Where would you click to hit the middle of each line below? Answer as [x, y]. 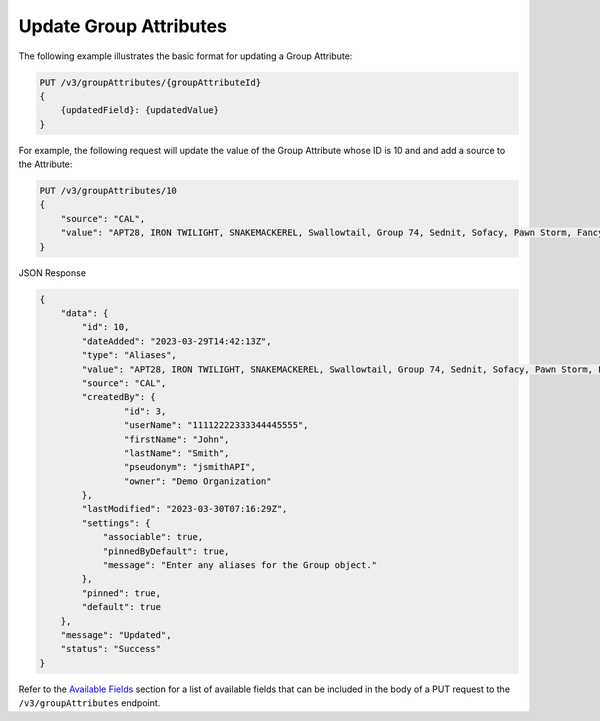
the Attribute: [45, 164]
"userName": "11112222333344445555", [216, 425]
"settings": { [116, 523]
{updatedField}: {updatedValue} [140, 110]
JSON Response [52, 272]
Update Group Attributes [122, 26]
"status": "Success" [111, 649]
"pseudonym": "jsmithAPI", [190, 467]
